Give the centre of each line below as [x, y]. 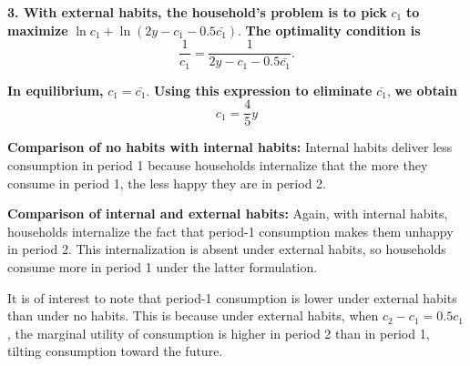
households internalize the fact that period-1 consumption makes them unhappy [230, 231]
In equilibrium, [56, 90]
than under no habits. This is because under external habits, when [193, 315]
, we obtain [422, 90]
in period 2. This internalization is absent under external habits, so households [227, 249]
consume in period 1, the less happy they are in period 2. [167, 183]
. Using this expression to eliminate [259, 90]
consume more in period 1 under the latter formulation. [163, 266]
